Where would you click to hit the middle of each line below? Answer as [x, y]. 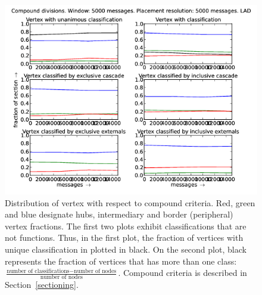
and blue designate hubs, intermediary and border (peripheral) [119, 214]
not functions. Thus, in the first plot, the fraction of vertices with [124, 237]
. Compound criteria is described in [183, 273]
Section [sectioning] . [42, 284]
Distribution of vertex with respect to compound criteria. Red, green [130, 202]
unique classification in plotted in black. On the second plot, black [126, 249]
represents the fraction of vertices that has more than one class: [121, 261]
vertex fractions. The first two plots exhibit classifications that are [126, 226]
